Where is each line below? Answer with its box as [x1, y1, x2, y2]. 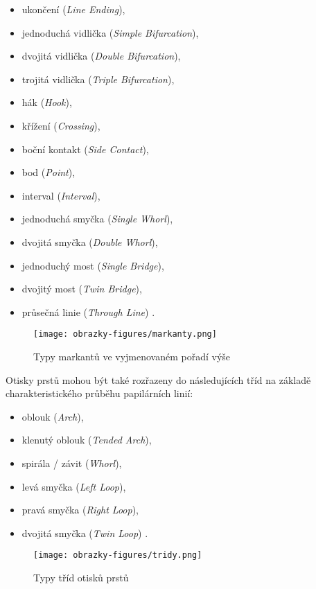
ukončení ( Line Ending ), [21, 2, 125, 16]
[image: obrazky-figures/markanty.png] [33, 329, 217, 340]
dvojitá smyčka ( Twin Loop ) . [21, 525, 148, 540]
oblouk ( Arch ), [21, 409, 84, 423]
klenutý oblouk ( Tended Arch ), [21, 432, 152, 447]
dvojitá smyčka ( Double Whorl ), [21, 234, 158, 249]
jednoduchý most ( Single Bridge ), [21, 258, 164, 272]
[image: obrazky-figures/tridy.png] [33, 550, 202, 561]
